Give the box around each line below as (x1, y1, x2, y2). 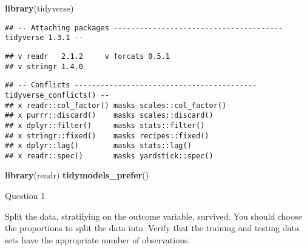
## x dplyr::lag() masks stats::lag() (5, 141, 192, 150)
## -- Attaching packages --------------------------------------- (5, 23, 283, 32)
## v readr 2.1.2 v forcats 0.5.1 (5, 52, 170, 61)
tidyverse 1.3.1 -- (5, 33, 83, 42)
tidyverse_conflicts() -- (5, 90, 109, 100)
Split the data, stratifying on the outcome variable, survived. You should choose (5, 209, 302, 222)
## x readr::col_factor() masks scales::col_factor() (5, 101, 227, 110)
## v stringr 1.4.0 (5, 62, 83, 71)
